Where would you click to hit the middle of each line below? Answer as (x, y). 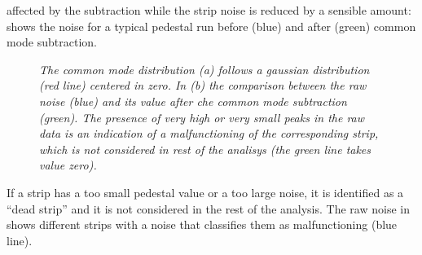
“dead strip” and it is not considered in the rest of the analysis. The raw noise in (208, 208)
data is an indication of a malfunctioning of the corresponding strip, (209, 133)
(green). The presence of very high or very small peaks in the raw (202, 117)
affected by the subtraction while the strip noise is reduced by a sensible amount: (209, 10)
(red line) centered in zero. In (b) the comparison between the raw (203, 85)
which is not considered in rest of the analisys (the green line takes (205, 149)
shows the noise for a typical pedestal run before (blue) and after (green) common (211, 26)
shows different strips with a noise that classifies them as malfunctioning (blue (202, 224)
